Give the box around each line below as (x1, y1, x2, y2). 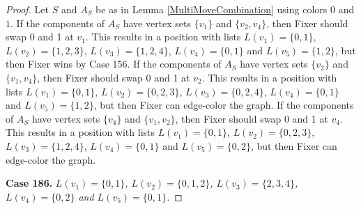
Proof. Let (6, 2, 49, 16)
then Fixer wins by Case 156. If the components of (6, 56, 222, 71)
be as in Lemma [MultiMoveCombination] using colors (95, 2, 328, 16)
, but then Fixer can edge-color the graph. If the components (93, 98, 354, 112)
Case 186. (6, 176, 53, 190)
